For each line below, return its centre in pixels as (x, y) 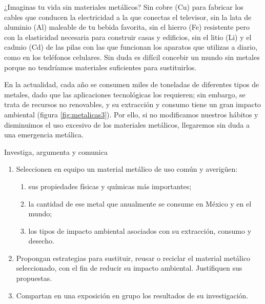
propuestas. (34, 278)
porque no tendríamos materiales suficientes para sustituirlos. (100, 67)
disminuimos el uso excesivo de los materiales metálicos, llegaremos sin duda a (127, 124)
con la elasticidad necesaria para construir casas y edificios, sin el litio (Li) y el (128, 37)
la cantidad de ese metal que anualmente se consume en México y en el (140, 203)
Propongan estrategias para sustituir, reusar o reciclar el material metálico (133, 258)
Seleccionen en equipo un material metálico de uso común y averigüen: (127, 169)
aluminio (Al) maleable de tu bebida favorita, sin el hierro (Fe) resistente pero (127, 27)
